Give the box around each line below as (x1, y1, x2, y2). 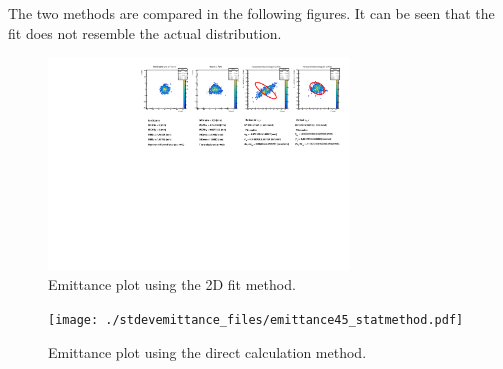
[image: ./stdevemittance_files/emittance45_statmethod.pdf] (48, 313, 464, 328)
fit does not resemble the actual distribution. (8, 22, 282, 43)
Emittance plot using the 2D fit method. (48, 274, 296, 295)
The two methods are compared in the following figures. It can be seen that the (8, 3, 495, 23)
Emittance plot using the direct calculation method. (48, 341, 367, 362)
